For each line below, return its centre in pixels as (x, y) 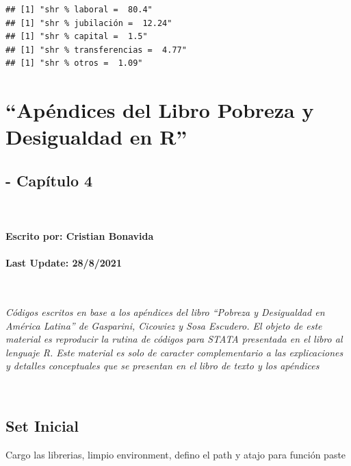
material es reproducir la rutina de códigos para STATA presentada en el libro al (174, 339)
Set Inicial (42, 425)
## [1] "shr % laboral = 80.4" (79, 10)
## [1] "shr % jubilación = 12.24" (89, 23)
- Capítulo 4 (49, 180)
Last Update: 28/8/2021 (64, 263)
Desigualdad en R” (96, 137)
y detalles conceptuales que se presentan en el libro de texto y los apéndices (162, 366)
